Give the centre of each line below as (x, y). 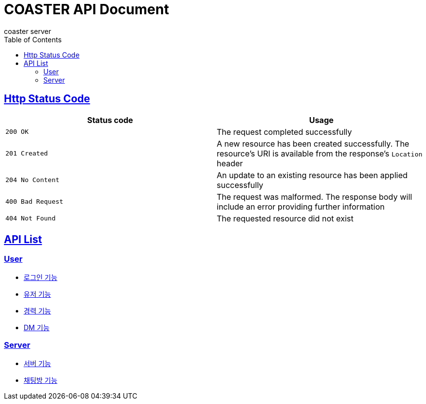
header (230, 163)
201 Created (27, 154)
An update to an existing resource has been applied (312, 175)
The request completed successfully (284, 132)
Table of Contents (33, 39)
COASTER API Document (87, 9)
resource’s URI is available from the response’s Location (320, 153)
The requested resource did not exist (285, 218)
